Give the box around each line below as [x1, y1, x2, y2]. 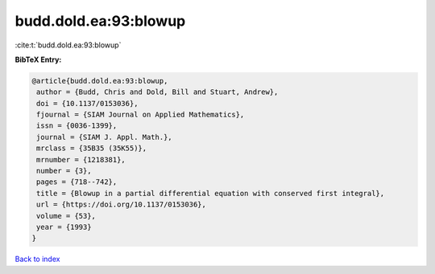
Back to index [14, 254, 60, 264]
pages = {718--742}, [36, 178, 118, 186]
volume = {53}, [36, 211, 97, 220]
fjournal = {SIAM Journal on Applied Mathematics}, [36, 110, 245, 120]
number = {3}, [36, 166, 92, 176]
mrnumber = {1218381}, [36, 155, 126, 164]
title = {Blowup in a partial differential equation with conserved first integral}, [36, 189, 385, 198]
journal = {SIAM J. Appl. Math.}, [36, 133, 172, 141]
